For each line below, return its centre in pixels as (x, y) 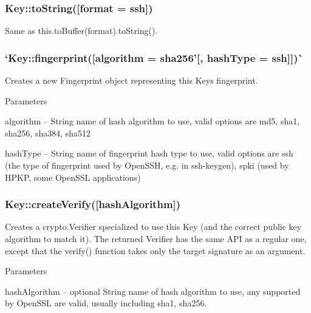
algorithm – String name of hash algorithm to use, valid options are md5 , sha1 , (152, 121)
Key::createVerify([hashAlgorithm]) (93, 204)
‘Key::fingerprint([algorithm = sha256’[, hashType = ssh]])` (154, 57)
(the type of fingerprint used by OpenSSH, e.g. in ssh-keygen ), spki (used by (147, 165)
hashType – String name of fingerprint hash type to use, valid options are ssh (149, 153)
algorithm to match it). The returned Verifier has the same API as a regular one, (156, 238)
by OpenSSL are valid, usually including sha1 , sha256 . (106, 303)
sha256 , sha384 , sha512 (48, 133)
